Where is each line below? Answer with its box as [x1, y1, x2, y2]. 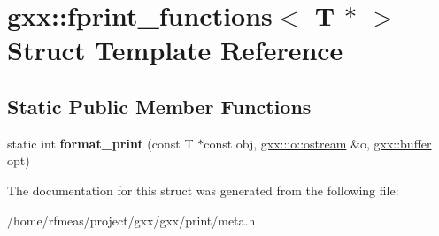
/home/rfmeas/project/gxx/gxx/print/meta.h [7, 210, 256, 229]
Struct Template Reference [7, 32, 343, 68]
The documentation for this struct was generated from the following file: [7, 180, 399, 199]
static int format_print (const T [7, 133, 194, 152]
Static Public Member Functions [7, 92, 312, 119]
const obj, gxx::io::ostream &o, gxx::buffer [204, 133, 432, 152]
